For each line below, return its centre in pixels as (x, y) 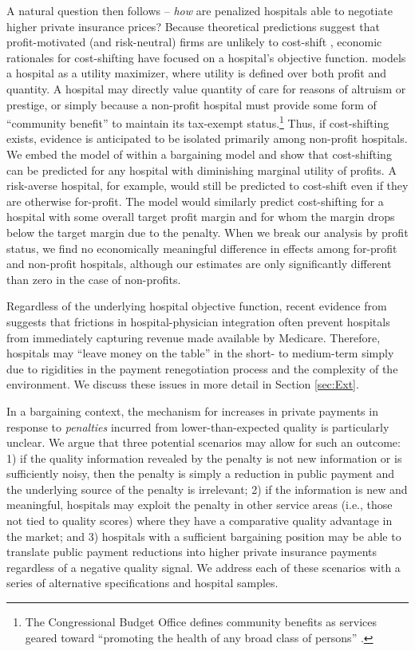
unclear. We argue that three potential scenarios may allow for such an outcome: (204, 442)
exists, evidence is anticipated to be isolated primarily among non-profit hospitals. (207, 138)
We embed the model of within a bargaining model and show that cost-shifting (199, 154)
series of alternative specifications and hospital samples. (142, 583)
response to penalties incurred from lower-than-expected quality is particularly (198, 426)
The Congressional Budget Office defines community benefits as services (201, 622)
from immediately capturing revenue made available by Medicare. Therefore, (194, 337)
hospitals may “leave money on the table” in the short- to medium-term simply (200, 353)
